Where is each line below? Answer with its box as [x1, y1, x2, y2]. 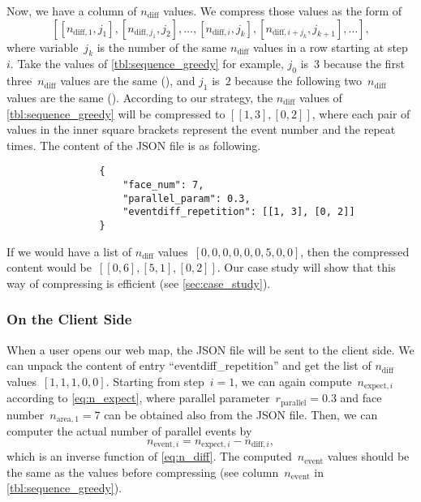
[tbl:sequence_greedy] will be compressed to [6, 105, 226, 122]
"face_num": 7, [122, 179, 204, 191]
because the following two [234, 72, 363, 89]
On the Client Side [6, 309, 132, 329]
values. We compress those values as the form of [163, 2, 402, 19]
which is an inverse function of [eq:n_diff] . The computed [6, 448, 292, 465]
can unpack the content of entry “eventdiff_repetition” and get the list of [6, 357, 372, 374]
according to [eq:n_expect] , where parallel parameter [6, 389, 270, 406]
